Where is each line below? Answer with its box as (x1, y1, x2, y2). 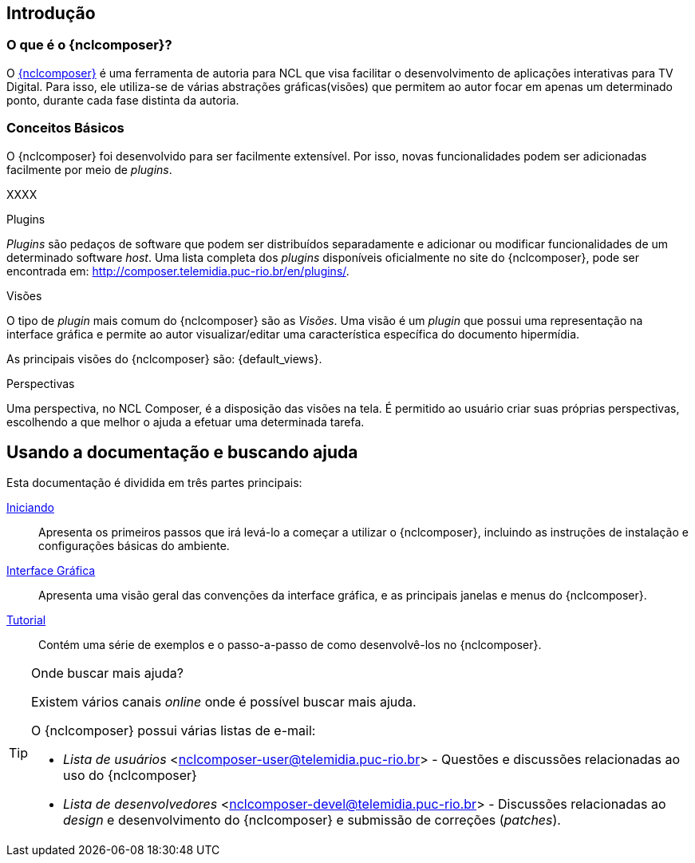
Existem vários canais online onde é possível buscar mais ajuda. (31, 694, 417, 711)
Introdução (6, 3, 96, 23)
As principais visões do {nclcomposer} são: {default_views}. (6, 351, 322, 366)
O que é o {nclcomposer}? (6, 37, 172, 53)
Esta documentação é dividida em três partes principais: (6, 476, 302, 490)
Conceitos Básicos (6, 120, 124, 137)
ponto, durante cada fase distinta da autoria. (6, 93, 239, 107)
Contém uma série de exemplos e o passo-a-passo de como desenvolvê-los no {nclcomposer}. (38, 638, 542, 652)
